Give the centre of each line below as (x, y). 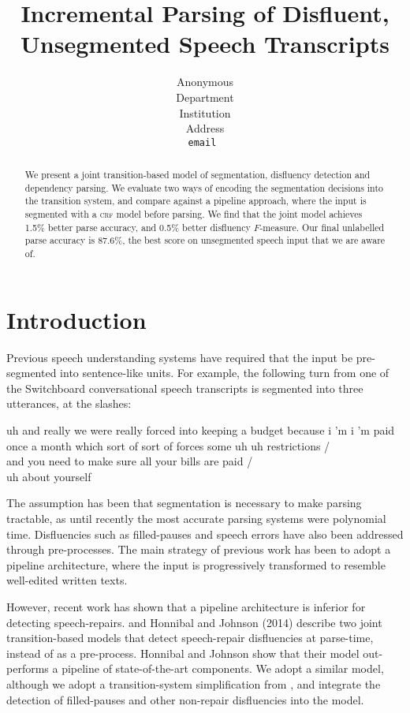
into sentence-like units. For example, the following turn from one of (225, 373)
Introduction (76, 319)
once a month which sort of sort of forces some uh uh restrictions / (168, 445)
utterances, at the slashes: (69, 403)
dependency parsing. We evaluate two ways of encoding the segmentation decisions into (204, 187)
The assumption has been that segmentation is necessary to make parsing (184, 503)
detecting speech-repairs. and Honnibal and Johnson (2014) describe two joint (194, 622)
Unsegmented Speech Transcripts (205, 44)
